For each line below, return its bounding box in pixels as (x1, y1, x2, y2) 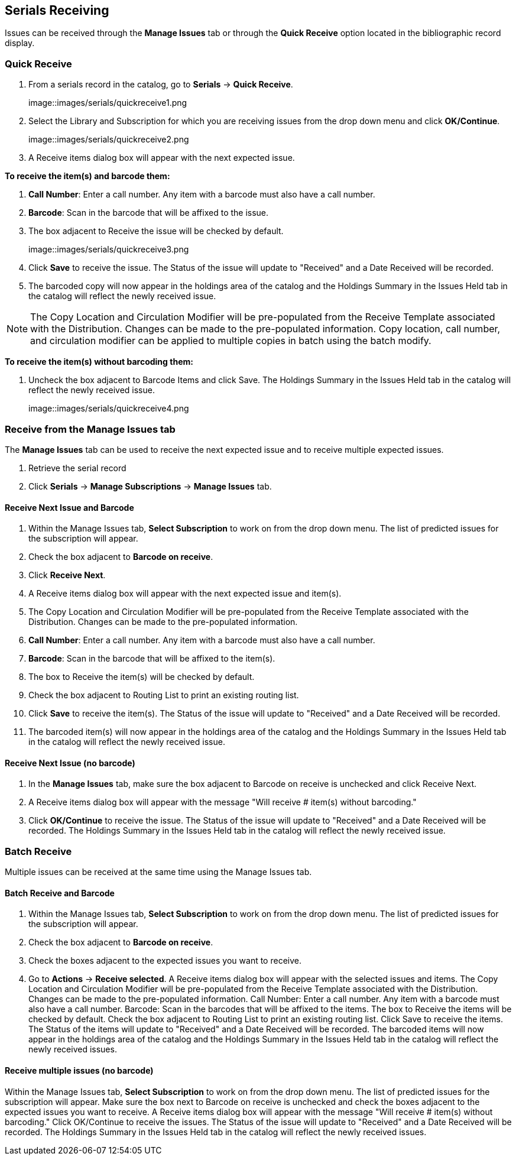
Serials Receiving (5, 3, 109, 18)
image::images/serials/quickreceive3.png (28, 244, 189, 255)
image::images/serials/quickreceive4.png (28, 403, 189, 414)
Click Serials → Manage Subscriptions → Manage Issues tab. (28, 481, 272, 491)
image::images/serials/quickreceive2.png (28, 134, 189, 145)
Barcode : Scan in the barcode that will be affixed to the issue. (28, 208, 269, 218)
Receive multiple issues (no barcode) (5, 1065, 154, 1075)
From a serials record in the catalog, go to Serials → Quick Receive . (28, 79, 293, 90)
